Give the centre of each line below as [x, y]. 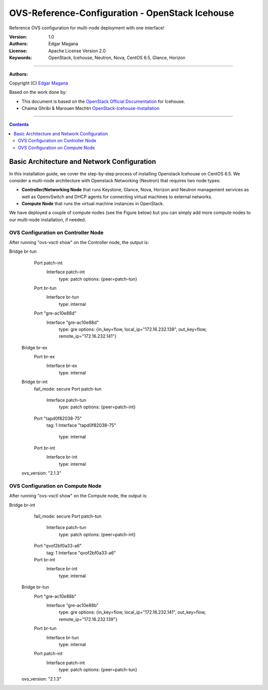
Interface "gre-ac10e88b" [72, 605]
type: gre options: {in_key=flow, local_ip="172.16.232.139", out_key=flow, [133, 329]
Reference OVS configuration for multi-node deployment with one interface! [87, 28]
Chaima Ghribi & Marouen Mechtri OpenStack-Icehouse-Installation [91, 108]
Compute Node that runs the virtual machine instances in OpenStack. [93, 204]
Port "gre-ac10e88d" [55, 313]
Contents [19, 125]
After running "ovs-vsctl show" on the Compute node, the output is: [78, 496]
